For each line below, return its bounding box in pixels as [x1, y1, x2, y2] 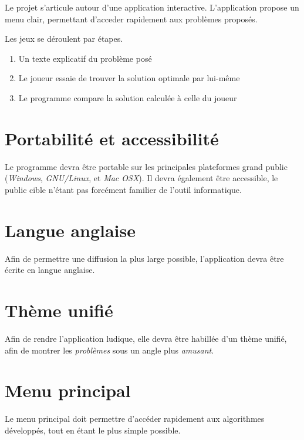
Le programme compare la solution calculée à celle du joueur [18, 91, 237, 104]
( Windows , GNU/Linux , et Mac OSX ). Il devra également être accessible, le [5, 172, 278, 184]
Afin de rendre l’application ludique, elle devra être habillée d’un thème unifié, [5, 332, 287, 344]
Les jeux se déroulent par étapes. [5, 32, 123, 45]
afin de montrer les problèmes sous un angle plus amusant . [5, 344, 214, 356]
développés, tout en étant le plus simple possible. [5, 424, 181, 436]
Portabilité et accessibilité [5, 126, 219, 150]
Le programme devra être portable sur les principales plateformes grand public [5, 160, 288, 172]
